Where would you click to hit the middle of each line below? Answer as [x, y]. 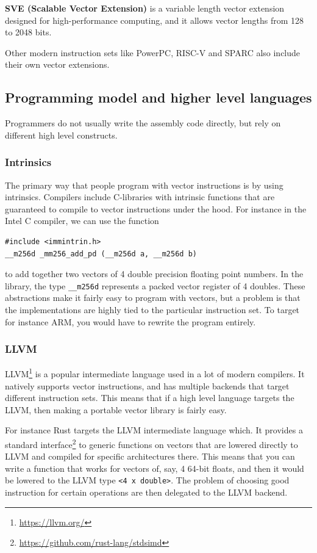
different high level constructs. [61, 135]
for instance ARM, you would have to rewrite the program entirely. [130, 321]
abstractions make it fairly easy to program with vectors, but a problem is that [153, 298]
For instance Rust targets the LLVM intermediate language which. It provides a [154, 430]
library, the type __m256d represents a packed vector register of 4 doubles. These [155, 285]
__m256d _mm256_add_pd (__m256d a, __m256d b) [101, 254]
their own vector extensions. [57, 64]
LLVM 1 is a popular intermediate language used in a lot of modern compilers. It [155, 373]
